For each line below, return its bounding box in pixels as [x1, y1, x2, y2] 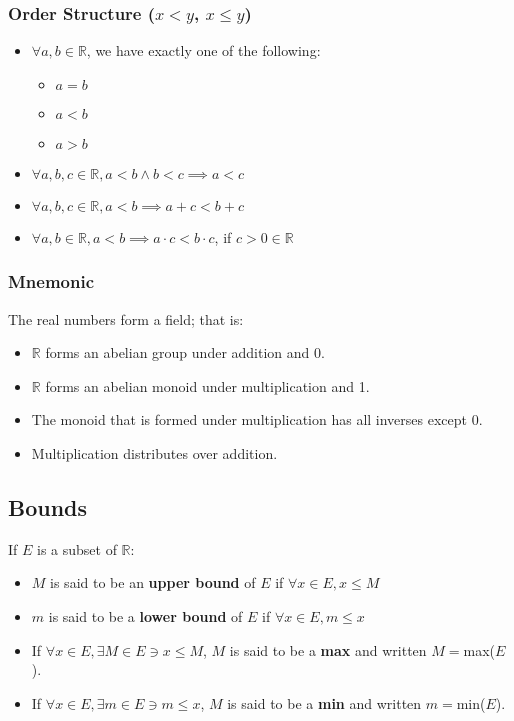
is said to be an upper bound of [50, 572, 256, 593]
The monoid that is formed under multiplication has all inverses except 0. [31, 409, 483, 430]
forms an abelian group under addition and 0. [45, 342, 325, 363]
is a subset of [37, 538, 117, 559]
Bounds [8, 491, 88, 522]
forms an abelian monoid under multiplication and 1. [45, 375, 370, 396]
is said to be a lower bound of [48, 605, 243, 626]
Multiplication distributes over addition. [31, 443, 278, 463]
